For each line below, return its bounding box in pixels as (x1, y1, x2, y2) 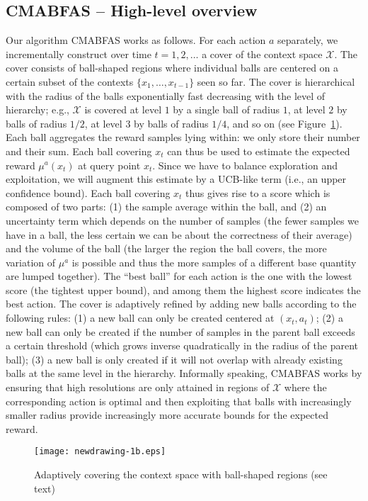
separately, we (277, 33, 338, 47)
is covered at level (84, 102, 162, 117)
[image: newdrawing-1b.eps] (34, 446, 166, 457)
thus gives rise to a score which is (185, 185, 330, 200)
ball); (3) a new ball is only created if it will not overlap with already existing (6, 351, 343, 366)
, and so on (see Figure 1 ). (226, 116, 343, 130)
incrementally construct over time (6, 46, 151, 61)
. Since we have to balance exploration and (152, 157, 338, 172)
